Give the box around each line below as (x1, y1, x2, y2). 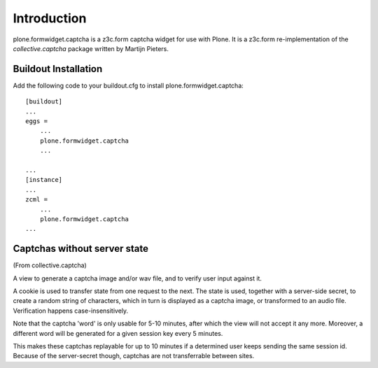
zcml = (25, 196, 48, 204)
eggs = (25, 118, 48, 125)
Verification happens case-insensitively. (13, 306, 129, 315)
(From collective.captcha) (13, 261, 87, 269)
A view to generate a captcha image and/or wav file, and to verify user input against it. (13, 274, 262, 283)
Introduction (13, 10, 87, 26)
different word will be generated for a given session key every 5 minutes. (13, 329, 223, 337)
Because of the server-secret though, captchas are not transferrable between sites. (13, 352, 255, 360)
